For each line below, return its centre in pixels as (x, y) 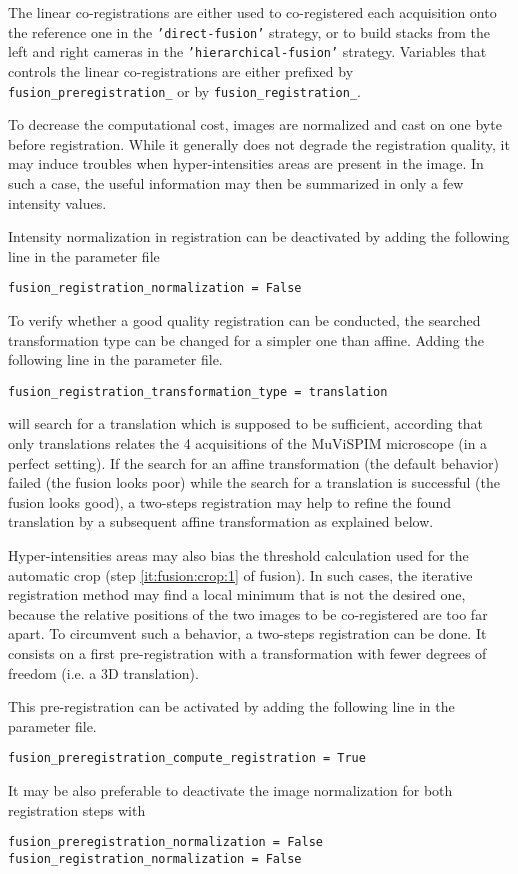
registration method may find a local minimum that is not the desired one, (237, 594)
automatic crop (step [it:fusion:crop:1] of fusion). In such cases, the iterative (240, 574)
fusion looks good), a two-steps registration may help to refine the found (230, 501)
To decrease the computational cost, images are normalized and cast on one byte (255, 124)
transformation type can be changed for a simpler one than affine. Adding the (246, 339)
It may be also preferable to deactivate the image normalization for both (230, 789)
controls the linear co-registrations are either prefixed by (181, 70)
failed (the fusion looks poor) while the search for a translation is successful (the (254, 482)
